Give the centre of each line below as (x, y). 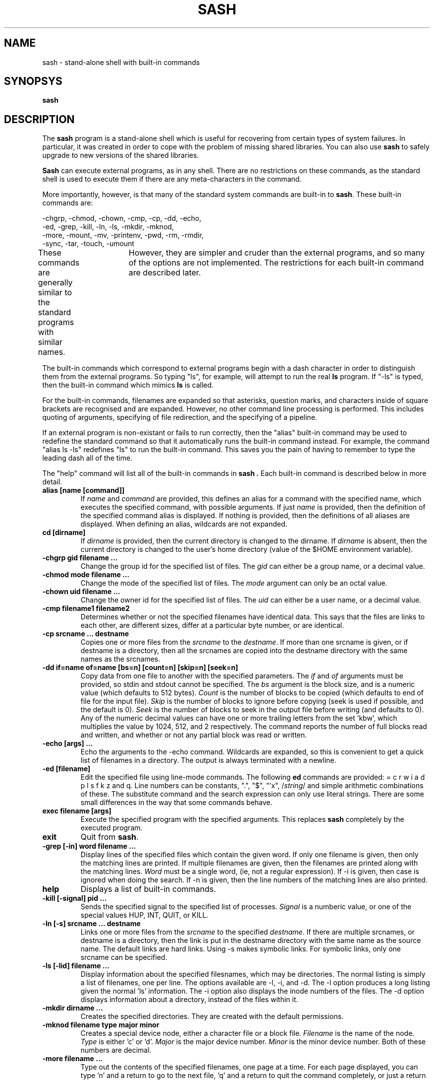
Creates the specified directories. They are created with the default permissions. (212, 1016)
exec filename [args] (77, 811)
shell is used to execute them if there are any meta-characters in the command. (172, 179)
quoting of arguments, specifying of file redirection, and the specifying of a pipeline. (180, 417)
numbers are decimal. (116, 1050)
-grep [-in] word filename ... (89, 846)
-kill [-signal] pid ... (75, 898)
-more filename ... (73, 1059)
